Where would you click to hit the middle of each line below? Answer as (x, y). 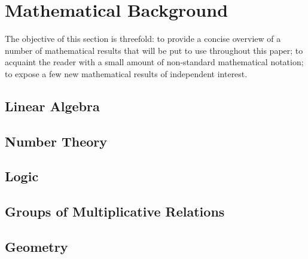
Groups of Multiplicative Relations (115, 211)
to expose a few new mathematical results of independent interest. (126, 73)
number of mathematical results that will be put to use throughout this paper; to (154, 50)
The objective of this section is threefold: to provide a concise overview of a (143, 39)
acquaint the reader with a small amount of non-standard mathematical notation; (154, 62)
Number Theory (56, 141)
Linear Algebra (52, 106)
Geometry (36, 247)
